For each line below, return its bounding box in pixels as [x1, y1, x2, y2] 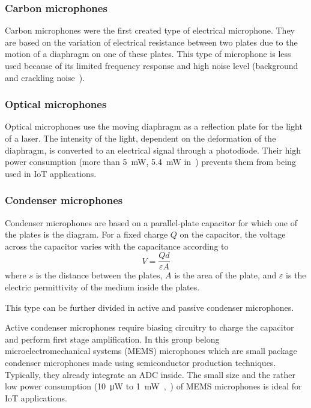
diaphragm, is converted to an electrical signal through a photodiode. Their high [5, 143, 301, 156]
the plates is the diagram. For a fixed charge [5, 228, 168, 241]
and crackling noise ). [5, 71, 85, 83]
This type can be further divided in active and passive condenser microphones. [5, 301, 294, 313]
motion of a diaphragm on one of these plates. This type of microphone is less [5, 47, 291, 60]
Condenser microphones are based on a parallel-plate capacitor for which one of [5, 216, 297, 229]
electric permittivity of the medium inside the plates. [5, 281, 200, 293]
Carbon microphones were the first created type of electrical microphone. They [5, 24, 295, 37]
